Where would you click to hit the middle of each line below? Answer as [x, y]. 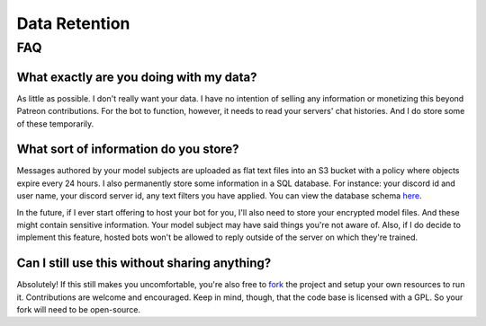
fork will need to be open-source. [79, 310]
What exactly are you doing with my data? [137, 77]
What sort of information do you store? [128, 150]
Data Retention [73, 23]
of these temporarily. [55, 123]
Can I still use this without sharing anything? [144, 264]
